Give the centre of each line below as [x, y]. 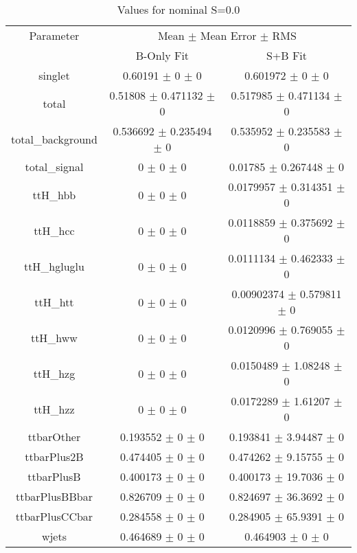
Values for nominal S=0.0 [178, 9]
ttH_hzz [54, 409]
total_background [54, 139]
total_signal [54, 167]
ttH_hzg [54, 373]
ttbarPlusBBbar [54, 496]
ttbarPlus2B [54, 456]
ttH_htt [54, 302]
